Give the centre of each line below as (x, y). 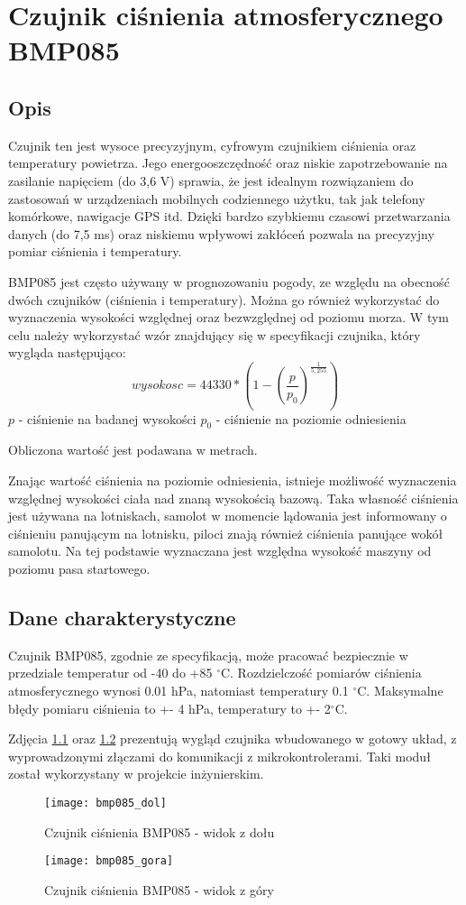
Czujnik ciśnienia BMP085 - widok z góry (159, 889)
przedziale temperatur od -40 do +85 (110, 673)
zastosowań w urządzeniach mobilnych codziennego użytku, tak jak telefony (217, 198)
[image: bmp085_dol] (106, 803)
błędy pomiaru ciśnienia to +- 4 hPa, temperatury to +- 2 (169, 708)
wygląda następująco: (67, 352)
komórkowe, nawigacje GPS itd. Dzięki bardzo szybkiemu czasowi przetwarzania (229, 216)
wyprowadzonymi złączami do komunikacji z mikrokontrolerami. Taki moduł (219, 756)
